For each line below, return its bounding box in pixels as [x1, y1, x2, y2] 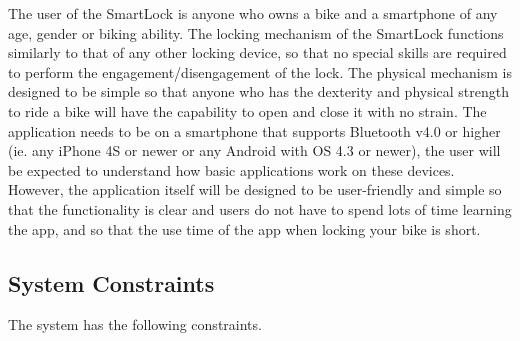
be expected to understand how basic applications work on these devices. [8, 159, 455, 180]
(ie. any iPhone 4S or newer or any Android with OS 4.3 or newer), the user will [8, 140, 501, 161]
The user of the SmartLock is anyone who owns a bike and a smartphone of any [8, 3, 498, 23]
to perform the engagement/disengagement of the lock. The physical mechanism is [8, 61, 512, 82]
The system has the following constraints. [8, 314, 262, 335]
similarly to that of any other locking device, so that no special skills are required [8, 42, 507, 63]
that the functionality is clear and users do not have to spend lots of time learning [8, 198, 512, 219]
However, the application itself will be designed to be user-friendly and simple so [8, 179, 502, 200]
